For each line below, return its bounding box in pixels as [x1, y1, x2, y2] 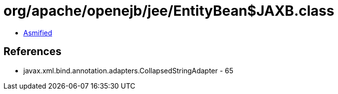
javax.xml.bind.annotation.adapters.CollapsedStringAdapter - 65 [23, 66, 234, 75]
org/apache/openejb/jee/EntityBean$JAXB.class [3, 2, 335, 19]
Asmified [23, 28, 53, 37]
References [3, 45, 62, 58]
